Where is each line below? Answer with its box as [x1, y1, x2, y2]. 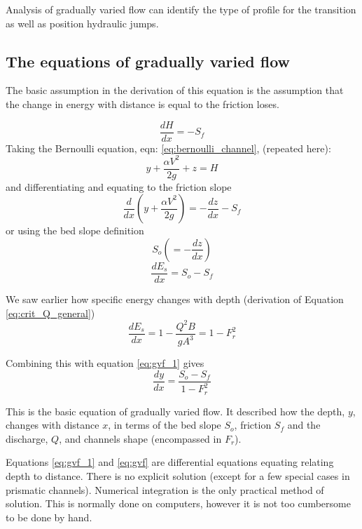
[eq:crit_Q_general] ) [6, 305, 95, 320]
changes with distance [6, 417, 99, 432]
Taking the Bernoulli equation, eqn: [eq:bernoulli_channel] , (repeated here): [6, 140, 331, 155]
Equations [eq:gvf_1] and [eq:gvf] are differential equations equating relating [6, 455, 334, 469]
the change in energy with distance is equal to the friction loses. [6, 96, 279, 111]
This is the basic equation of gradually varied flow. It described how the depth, [6, 403, 345, 418]
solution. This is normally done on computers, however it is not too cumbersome [6, 496, 351, 511]
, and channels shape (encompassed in [59, 431, 222, 446]
